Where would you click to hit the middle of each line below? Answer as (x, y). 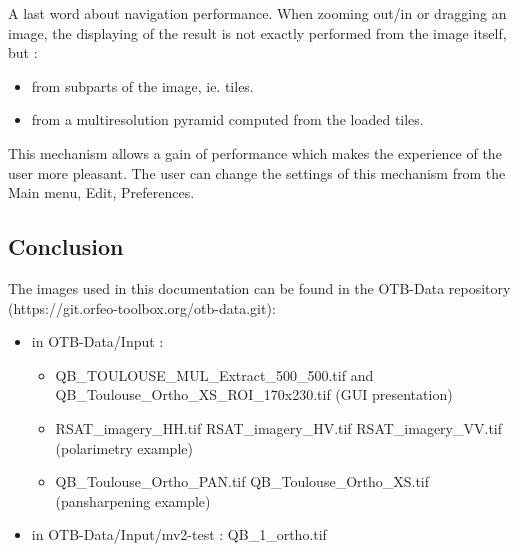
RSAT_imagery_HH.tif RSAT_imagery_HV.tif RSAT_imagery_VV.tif (279, 427)
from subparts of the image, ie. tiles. (142, 85)
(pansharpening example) (133, 500)
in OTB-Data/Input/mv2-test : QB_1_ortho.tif (179, 534)
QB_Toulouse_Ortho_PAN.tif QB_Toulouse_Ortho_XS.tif (242, 481)
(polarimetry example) (124, 447)
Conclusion (66, 246)
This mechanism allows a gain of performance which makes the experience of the (255, 152)
